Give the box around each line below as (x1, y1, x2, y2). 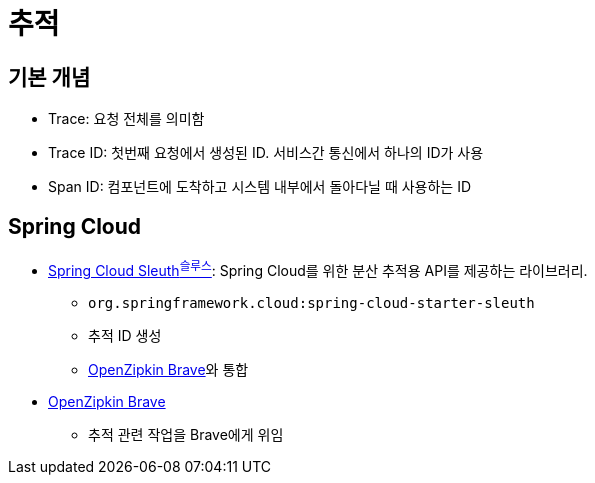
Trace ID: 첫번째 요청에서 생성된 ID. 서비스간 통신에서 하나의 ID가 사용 (48, 144, 484, 162)
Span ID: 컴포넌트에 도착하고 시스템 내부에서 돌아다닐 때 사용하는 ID (48, 178, 472, 196)
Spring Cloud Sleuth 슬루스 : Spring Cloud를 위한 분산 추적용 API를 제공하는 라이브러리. (48, 259, 588, 279)
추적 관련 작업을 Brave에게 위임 (88, 425, 284, 443)
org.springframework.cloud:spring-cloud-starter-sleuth (88, 294, 535, 311)
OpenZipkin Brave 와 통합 (88, 360, 249, 378)
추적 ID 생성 (88, 326, 162, 344)
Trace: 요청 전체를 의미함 (48, 110, 205, 128)
